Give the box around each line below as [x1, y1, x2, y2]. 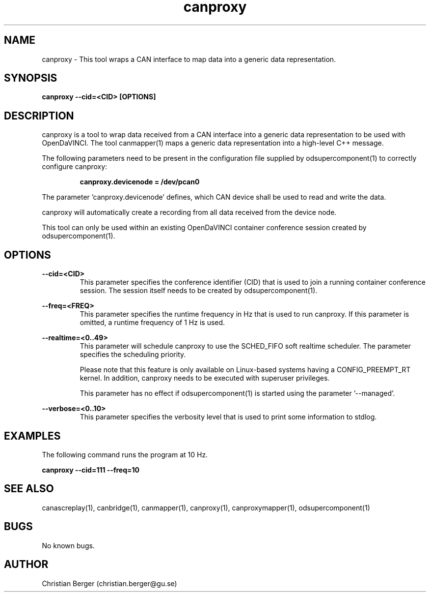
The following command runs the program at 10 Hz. [42, 450, 208, 459]
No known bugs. [42, 541, 95, 550]
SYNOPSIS [4, 72, 57, 85]
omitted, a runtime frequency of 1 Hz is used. [80, 318, 225, 327]
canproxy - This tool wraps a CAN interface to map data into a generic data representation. [42, 55, 336, 63]
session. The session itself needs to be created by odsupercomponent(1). [80, 286, 318, 295]
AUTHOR [4, 558, 49, 571]
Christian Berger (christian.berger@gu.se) [42, 579, 177, 588]
